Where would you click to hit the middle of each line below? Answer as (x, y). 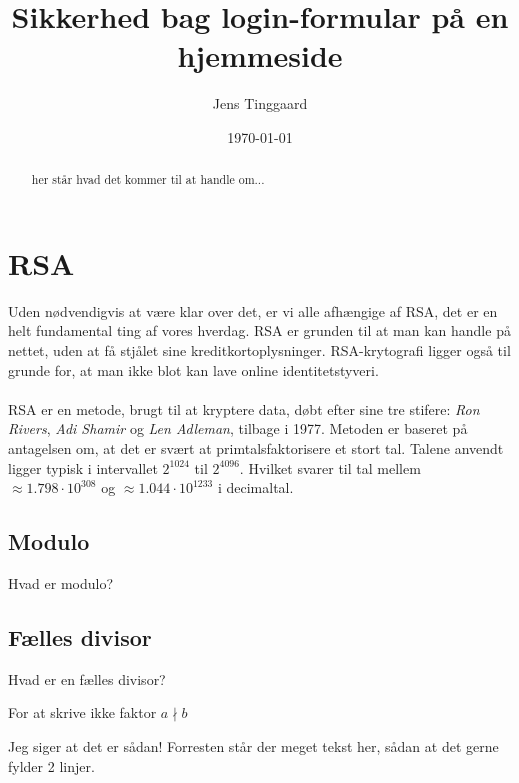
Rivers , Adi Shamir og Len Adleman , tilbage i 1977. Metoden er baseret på (238, 428)
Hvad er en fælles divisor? (87, 678)
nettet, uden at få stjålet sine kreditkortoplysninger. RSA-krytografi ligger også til (259, 350)
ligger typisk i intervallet (83, 467)
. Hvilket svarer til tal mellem (330, 467)
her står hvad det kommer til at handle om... (148, 179)
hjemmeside (260, 55)
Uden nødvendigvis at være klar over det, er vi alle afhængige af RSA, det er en (253, 310)
